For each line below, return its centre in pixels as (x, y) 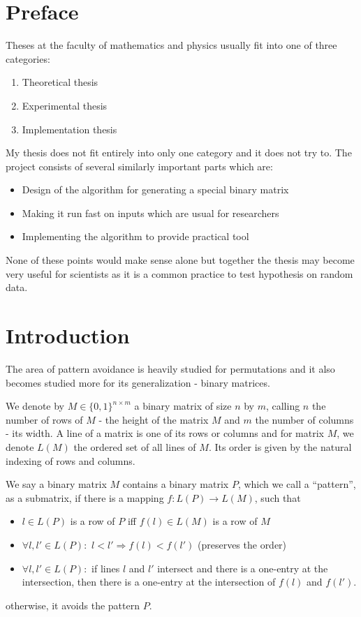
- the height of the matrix (154, 419)
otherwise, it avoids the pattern (73, 605)
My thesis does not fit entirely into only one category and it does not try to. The (179, 153)
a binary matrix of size (183, 406)
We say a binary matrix (56, 484)
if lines (106, 568)
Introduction (68, 335)
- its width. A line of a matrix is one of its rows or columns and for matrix (165, 433)
